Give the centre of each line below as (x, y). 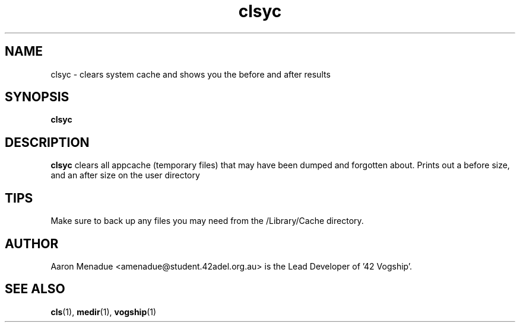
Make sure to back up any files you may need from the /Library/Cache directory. (207, 221)
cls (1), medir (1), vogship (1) (104, 312)
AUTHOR (32, 243)
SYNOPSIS (37, 97)
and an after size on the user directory (125, 175)
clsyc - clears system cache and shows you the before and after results (191, 74)
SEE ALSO (35, 289)
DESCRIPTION (47, 142)
